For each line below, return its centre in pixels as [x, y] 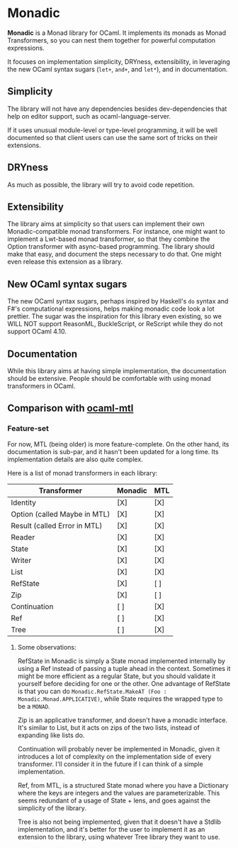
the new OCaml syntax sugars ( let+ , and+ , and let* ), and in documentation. [118, 69]
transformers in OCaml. [41, 386]
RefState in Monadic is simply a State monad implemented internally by [121, 661]
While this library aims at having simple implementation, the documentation [117, 371]
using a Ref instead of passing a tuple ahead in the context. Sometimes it [124, 668]
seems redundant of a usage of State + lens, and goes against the [114, 800]
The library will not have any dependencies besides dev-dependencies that [117, 109]
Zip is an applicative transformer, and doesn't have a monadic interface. [123, 720]
